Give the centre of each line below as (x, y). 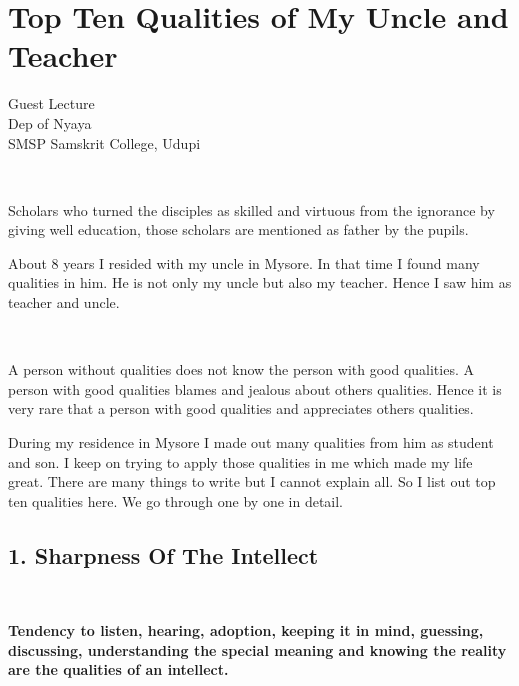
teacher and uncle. (64, 302)
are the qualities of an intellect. (118, 669)
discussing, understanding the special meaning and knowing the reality (257, 649)
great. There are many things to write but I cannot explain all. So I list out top (252, 481)
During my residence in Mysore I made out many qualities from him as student (251, 442)
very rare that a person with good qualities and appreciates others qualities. (241, 408)
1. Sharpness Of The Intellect (163, 554)
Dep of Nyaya (50, 122)
